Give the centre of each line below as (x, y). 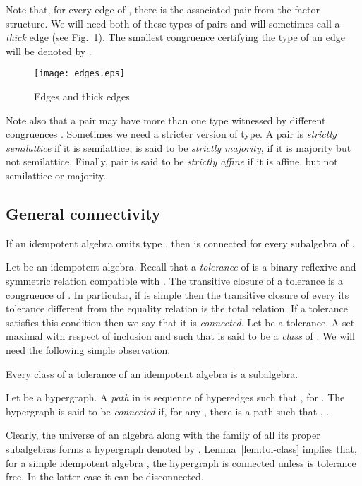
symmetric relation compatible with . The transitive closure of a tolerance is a (175, 280)
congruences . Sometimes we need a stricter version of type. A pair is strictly (171, 134)
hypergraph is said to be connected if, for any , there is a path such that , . (168, 411)
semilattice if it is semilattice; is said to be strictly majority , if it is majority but (179, 147)
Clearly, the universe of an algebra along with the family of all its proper (163, 435)
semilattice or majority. (56, 175)
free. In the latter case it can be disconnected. (105, 476)
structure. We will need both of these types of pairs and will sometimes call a (173, 23)
